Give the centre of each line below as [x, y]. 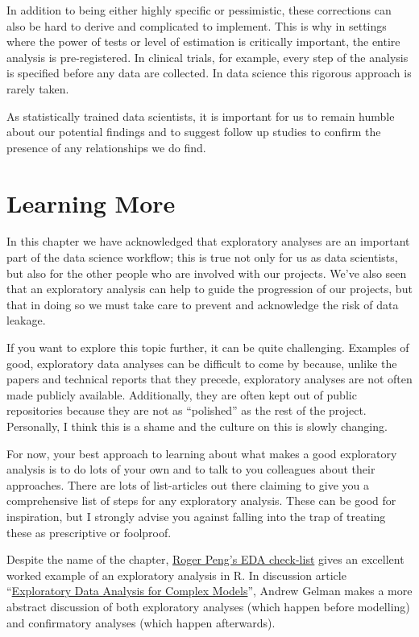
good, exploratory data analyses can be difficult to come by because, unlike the [202, 363]
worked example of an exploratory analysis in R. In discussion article [176, 575]
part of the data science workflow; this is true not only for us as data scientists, [202, 257]
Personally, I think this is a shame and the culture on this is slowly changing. [197, 426]
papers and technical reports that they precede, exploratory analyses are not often [209, 379]
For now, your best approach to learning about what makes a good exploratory [202, 453]
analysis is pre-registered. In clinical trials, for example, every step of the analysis [207, 57]
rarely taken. [38, 88]
